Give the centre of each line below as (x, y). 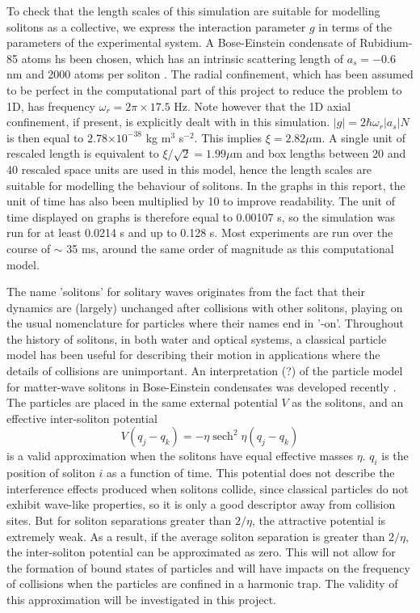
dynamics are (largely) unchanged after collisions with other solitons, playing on (205, 307)
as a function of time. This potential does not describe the (251, 473)
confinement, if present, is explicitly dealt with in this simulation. (168, 122)
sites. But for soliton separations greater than (119, 520)
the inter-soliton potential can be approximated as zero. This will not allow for (201, 552)
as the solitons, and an (348, 402)
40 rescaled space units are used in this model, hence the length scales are (189, 169)
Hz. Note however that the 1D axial (262, 106)
